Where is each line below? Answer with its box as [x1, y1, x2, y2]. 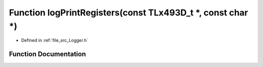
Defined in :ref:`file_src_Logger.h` [21, 38, 89, 43]
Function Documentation [9, 50, 86, 58]
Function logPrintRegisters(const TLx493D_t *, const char [9, 7, 248, 18]
